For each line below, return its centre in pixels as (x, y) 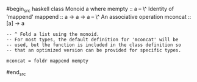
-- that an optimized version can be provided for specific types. (94, 50)
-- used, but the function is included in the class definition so (94, 45)
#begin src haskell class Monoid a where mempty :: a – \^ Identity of (90, 10)
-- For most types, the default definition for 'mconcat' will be (92, 39)
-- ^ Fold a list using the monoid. (53, 34)
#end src (16, 73)
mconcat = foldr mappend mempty (47, 61)
